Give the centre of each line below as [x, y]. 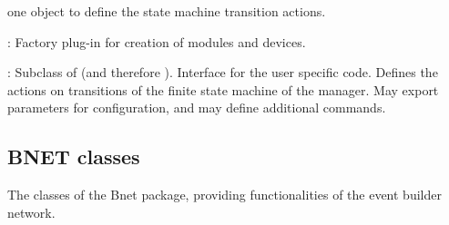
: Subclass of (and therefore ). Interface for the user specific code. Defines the [223, 72]
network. [31, 212]
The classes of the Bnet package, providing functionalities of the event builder [224, 195]
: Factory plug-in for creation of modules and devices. [157, 41]
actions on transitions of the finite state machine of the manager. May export [223, 89]
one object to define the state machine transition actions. [167, 11]
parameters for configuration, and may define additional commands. [197, 108]
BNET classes [74, 157]
